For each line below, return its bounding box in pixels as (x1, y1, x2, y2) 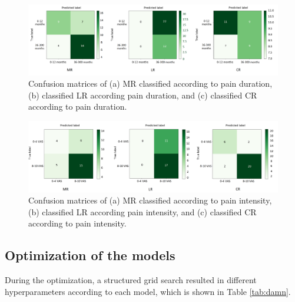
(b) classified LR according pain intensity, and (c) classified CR (28, 205, 257, 218)
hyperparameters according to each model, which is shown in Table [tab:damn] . (5, 285, 291, 297)
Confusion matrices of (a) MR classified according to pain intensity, (28, 194, 272, 206)
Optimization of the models (5, 246, 175, 264)
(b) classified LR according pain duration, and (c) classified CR (28, 88, 257, 101)
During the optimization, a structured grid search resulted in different (5, 274, 257, 286)
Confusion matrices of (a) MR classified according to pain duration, (28, 77, 273, 90)
